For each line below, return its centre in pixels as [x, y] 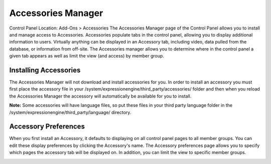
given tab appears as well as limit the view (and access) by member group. [87, 56]
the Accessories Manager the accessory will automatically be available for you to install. [100, 96]
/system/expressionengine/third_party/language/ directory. [70, 112]
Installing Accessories [45, 70]
